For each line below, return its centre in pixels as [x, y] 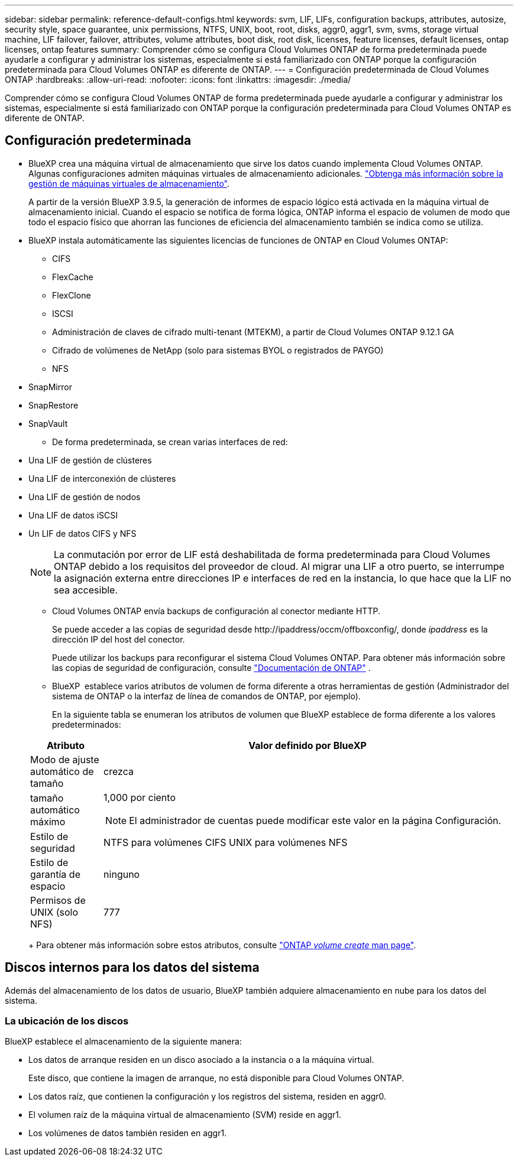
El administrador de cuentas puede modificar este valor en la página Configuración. [315, 820]
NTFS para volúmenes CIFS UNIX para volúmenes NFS [226, 842]
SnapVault [48, 423]
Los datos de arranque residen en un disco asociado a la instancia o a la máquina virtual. [201, 1060]
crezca [119, 771]
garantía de [55, 874]
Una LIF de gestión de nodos [85, 497]
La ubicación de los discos [67, 1021]
